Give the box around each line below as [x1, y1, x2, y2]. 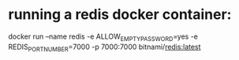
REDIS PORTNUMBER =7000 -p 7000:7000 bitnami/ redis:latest [8, 42, 201, 53]
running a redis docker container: [8, 6, 232, 24]
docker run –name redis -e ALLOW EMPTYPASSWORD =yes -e [8, 32, 199, 43]
